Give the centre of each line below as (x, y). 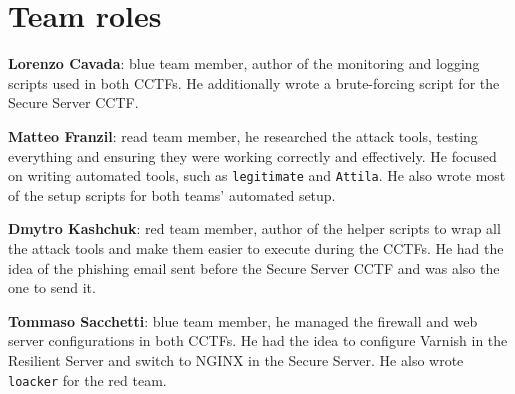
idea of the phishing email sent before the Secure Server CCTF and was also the (254, 267)
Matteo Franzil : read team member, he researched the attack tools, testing (243, 135)
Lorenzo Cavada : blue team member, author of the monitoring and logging (244, 63)
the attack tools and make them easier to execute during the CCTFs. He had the (256, 247)
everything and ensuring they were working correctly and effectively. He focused (252, 155)
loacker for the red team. (87, 379)
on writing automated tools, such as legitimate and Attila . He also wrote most (257, 175)
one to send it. (52, 287)
